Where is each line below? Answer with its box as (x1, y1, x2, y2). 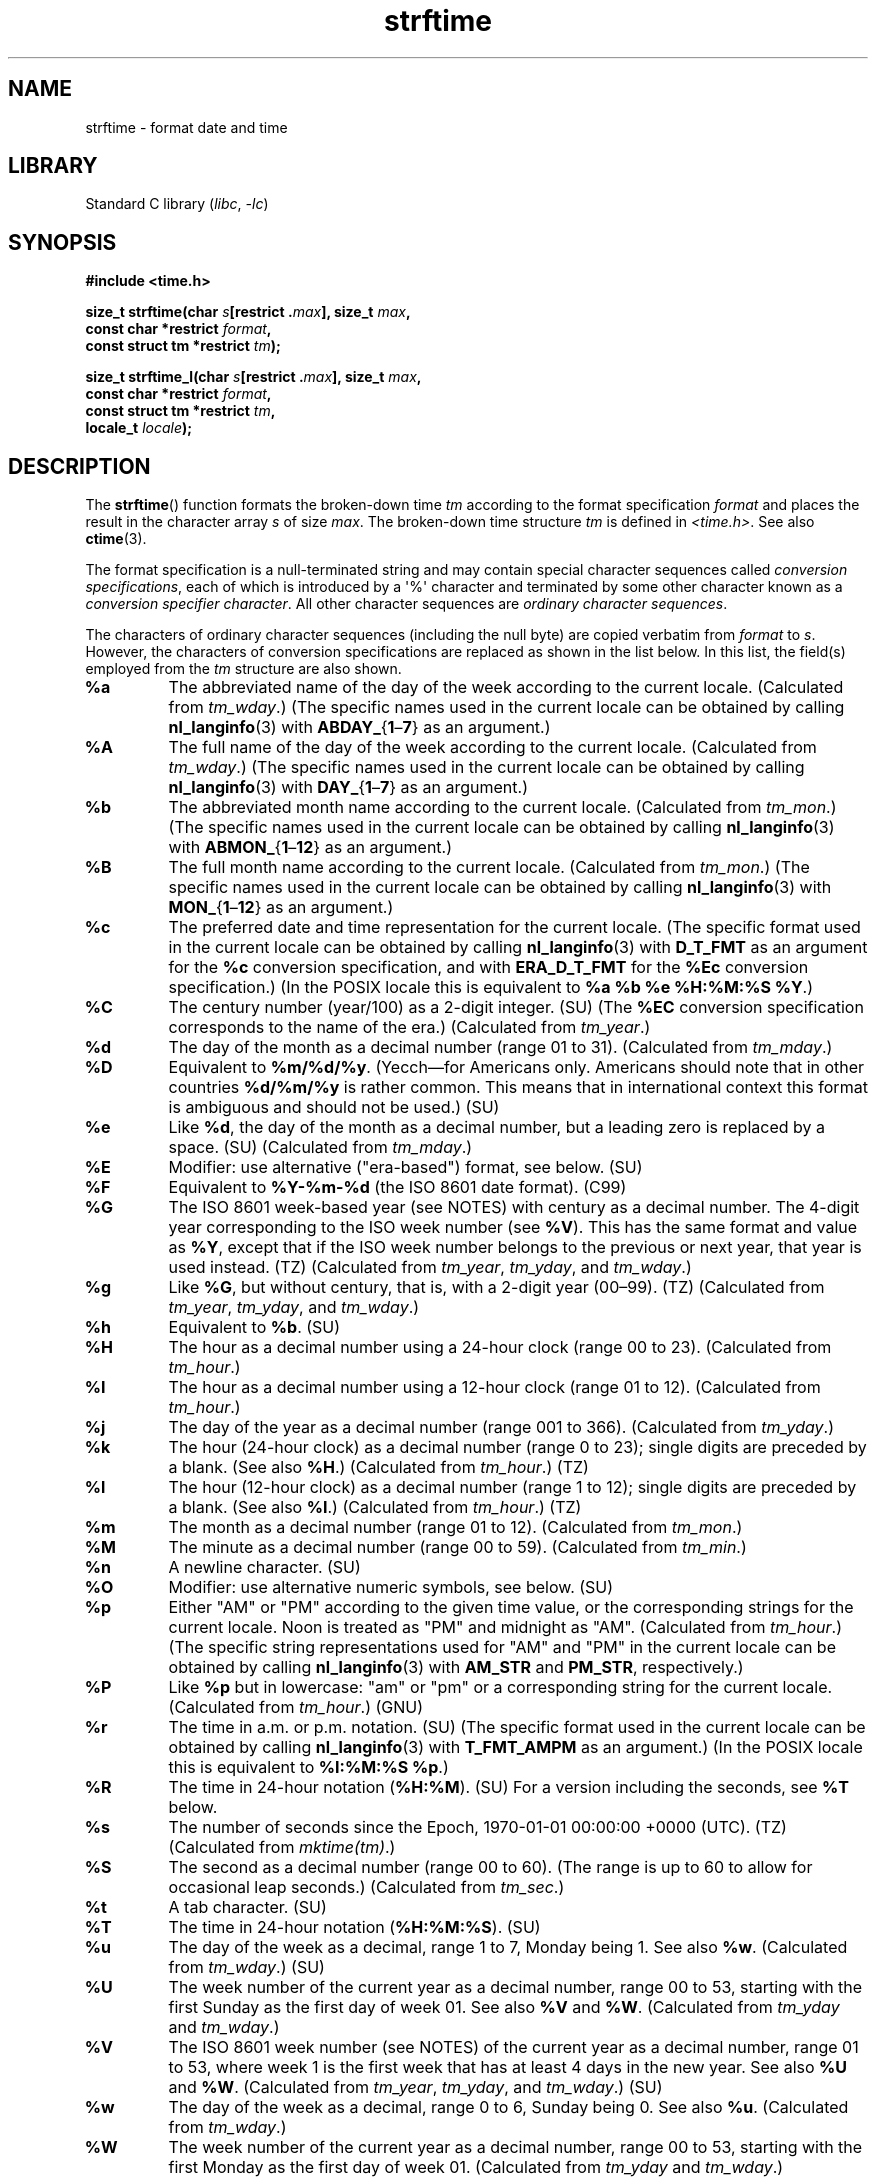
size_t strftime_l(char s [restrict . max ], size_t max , (85, 368, 422, 386)
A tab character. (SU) (168, 1897, 327, 1918)
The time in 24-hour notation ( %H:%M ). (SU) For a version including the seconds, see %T (168, 1777, 849, 1798)
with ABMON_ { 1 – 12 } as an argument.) (168, 837, 453, 858)
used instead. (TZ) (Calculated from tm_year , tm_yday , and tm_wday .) (168, 1257, 692, 1278)
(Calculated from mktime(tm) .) (168, 1837, 396, 1858)
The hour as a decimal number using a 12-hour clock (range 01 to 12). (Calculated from (168, 1377, 821, 1398)
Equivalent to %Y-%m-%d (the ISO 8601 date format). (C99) (168, 1177, 627, 1198)
